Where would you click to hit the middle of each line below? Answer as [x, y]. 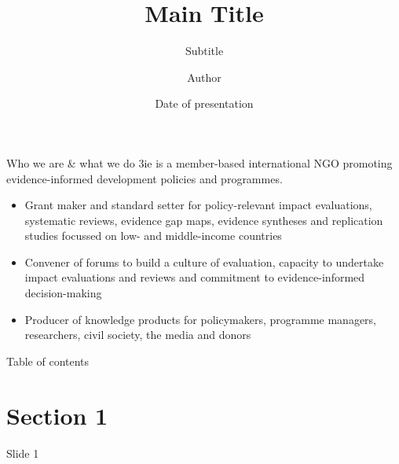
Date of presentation [204, 103]
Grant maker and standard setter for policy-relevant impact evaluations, [198, 205]
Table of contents [48, 361]
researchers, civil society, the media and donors [138, 335]
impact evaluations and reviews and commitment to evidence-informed [195, 277]
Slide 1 [23, 453]
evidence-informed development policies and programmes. [145, 178]
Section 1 [57, 415]
